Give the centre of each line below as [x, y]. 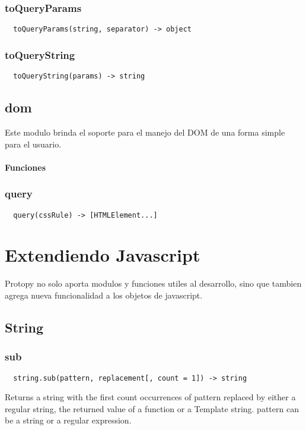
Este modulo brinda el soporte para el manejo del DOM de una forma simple [145, 132]
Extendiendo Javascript [103, 255]
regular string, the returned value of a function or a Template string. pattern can [152, 408]
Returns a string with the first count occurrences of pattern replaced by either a [150, 397]
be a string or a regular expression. [68, 420]
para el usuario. [33, 144]
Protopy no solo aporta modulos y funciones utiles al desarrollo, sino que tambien [153, 283]
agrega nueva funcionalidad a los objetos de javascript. [104, 295]
